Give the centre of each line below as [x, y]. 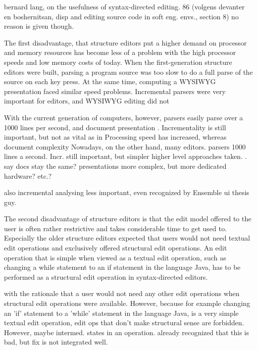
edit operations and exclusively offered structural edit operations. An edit [116, 248]
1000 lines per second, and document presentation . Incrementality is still [115, 127]
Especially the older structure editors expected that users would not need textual [127, 238]
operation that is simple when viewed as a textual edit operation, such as [115, 257]
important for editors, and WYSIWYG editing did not [87, 101]
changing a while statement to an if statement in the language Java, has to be [122, 267]
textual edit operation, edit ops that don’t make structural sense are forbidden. [124, 323]
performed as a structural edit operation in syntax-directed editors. [106, 276]
